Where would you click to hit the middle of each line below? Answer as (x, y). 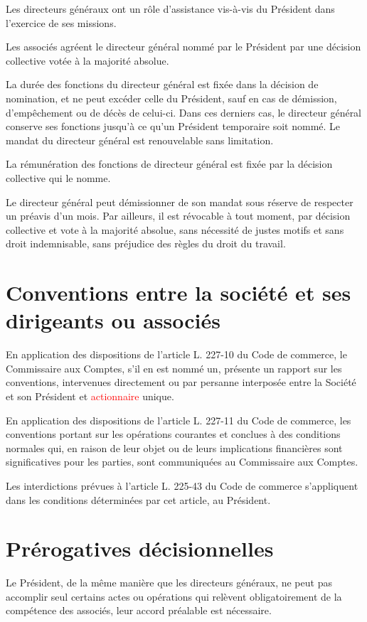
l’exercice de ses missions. (61, 22)
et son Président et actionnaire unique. (90, 396)
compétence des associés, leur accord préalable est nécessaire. (139, 610)
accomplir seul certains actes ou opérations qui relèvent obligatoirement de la (174, 596)
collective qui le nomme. (58, 177)
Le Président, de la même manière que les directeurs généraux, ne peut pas (169, 583)
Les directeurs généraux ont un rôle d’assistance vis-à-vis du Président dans (170, 9)
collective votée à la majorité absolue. (87, 60)
